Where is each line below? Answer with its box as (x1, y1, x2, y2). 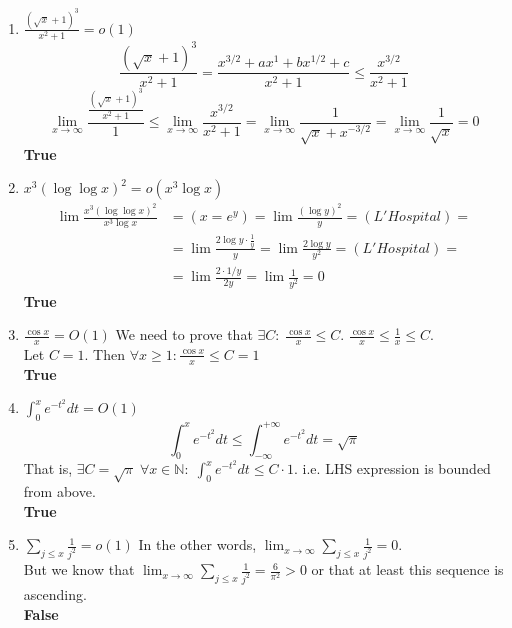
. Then (84, 343, 125, 364)
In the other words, (138, 534, 257, 555)
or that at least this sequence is (311, 559, 504, 580)
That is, (23, 458, 73, 479)
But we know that (23, 559, 135, 580)
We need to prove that (115, 324, 253, 345)
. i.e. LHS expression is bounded (294, 458, 491, 479)
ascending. (23, 584, 87, 605)
